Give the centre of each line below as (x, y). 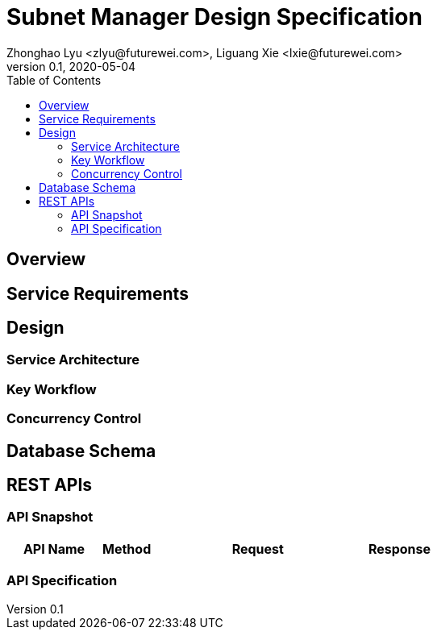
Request (258, 549)
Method (127, 549)
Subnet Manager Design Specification (214, 17)
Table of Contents (54, 80)
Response (400, 549)
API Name (54, 549)
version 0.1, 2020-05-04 (71, 66)
